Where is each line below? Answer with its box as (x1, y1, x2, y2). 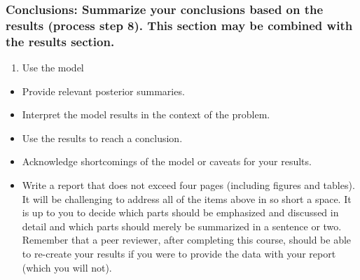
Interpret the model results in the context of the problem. (22, 107, 270, 122)
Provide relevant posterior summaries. (22, 83, 185, 98)
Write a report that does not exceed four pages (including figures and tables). (22, 178, 355, 192)
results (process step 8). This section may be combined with (6, 16, 353, 34)
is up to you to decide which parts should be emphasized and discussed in (22, 205, 339, 220)
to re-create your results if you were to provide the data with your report (22, 246, 336, 260)
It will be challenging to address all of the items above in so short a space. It (22, 191, 352, 206)
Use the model (22, 60, 84, 75)
